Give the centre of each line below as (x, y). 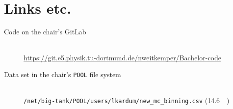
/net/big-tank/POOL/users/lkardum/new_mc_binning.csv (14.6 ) (127, 100)
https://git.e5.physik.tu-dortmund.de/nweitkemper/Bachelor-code (123, 58)
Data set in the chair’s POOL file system (63, 74)
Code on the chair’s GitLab (45, 32)
